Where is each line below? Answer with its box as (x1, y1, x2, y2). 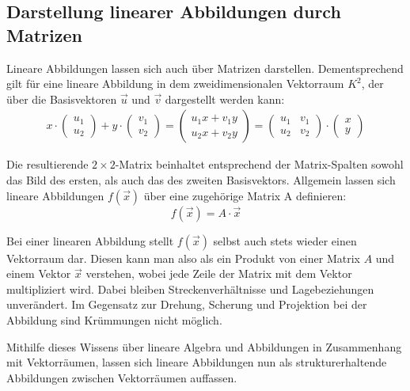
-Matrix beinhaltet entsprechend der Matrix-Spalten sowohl (115, 156, 404, 173)
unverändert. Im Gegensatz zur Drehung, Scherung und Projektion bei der (6, 296, 367, 313)
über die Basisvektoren (6, 90, 117, 107)
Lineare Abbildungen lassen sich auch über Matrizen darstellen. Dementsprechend (6, 59, 404, 76)
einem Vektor (6, 265, 71, 282)
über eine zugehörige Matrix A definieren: (143, 187, 347, 203)
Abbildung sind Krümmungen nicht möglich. (6, 311, 222, 328)
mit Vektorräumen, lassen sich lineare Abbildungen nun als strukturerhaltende (6, 354, 387, 370)
